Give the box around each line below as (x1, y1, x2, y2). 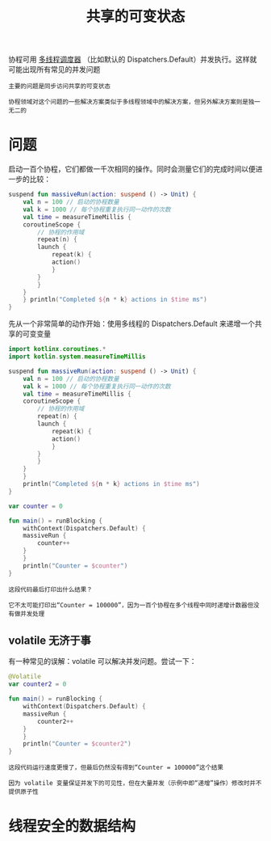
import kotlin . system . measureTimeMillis (8, 353, 147, 361)
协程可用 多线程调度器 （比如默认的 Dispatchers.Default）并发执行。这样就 (8, 54, 257, 65)
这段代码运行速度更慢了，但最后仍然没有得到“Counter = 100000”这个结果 (8, 763, 224, 772)
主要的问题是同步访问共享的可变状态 (8, 82, 111, 91)
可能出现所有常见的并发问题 (8, 65, 101, 74)
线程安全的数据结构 (8, 818, 136, 835)
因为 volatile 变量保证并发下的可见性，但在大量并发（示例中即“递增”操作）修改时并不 (8, 780, 262, 788)
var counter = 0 (8, 502, 63, 510)
